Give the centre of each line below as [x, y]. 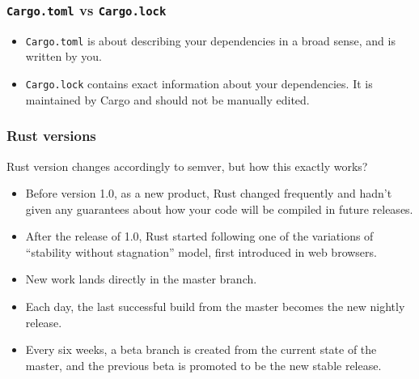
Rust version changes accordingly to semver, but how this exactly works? [187, 166]
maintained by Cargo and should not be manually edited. [167, 99]
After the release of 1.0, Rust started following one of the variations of [199, 236]
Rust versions [51, 136]
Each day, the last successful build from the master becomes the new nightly [215, 307]
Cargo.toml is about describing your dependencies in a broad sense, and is [210, 40]
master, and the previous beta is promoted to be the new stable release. [203, 365]
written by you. [63, 56]
